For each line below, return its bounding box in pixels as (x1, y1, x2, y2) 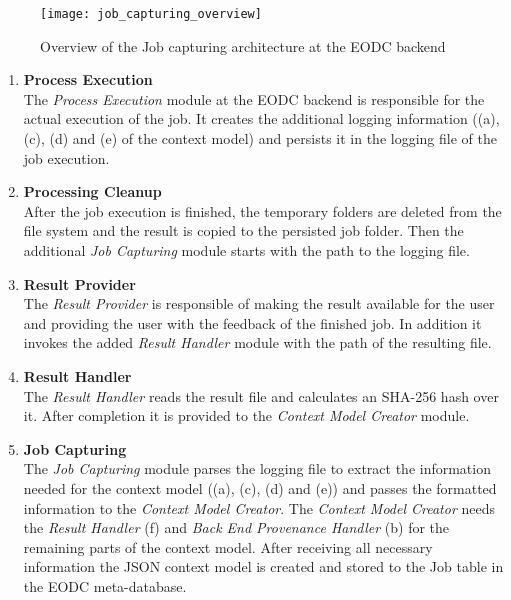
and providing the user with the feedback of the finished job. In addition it (23, 312, 482, 333)
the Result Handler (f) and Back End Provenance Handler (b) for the (23, 517, 450, 538)
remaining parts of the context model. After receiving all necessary (23, 536, 433, 557)
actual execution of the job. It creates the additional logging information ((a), (23, 108, 500, 129)
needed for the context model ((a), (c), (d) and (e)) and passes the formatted (23, 477, 497, 498)
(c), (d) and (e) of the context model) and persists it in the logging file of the (23, 128, 497, 149)
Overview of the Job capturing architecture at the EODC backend (40, 35, 446, 56)
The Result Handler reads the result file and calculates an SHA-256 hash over (23, 385, 499, 406)
